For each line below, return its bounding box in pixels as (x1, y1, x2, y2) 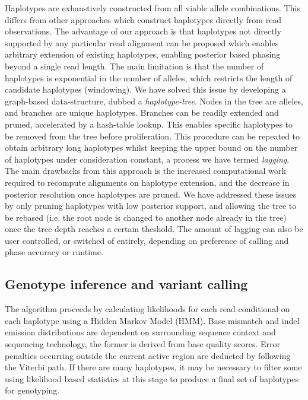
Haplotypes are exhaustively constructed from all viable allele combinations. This (5, 2, 300, 14)
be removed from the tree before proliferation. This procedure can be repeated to (5, 129, 300, 142)
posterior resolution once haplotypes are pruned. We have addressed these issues (5, 188, 297, 200)
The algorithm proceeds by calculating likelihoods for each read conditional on (5, 303, 290, 315)
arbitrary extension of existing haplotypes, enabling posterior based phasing (5, 48, 281, 61)
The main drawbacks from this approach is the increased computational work (5, 164, 286, 177)
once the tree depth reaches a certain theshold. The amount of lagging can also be (5, 223, 303, 235)
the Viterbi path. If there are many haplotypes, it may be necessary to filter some (5, 361, 302, 373)
